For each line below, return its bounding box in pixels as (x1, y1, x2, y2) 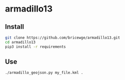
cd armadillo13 (5, 40, 36, 44)
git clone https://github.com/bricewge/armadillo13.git (5, 35, 120, 40)
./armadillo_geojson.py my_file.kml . (5, 70, 83, 75)
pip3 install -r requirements (5, 44, 66, 49)
